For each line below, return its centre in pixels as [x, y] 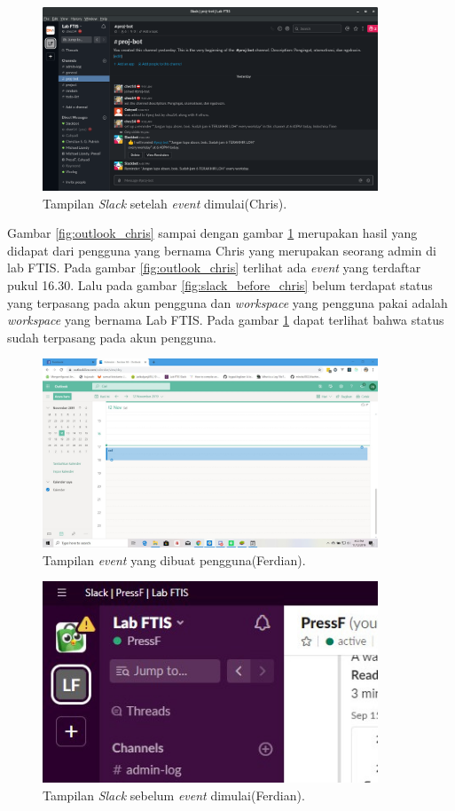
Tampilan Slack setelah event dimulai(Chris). [165, 203]
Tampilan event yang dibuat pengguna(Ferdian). [174, 559]
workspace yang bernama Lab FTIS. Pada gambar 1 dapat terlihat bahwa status [226, 320]
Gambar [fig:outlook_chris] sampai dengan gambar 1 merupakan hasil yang [212, 233]
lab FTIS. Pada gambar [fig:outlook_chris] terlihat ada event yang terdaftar [214, 268]
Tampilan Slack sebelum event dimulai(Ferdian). [174, 795]
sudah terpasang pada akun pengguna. [112, 337]
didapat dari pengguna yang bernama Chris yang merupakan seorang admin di [222, 250]
